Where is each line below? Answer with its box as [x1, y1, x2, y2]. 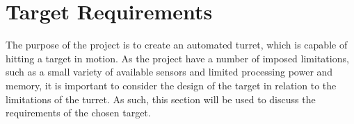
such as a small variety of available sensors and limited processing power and [6, 64, 333, 79]
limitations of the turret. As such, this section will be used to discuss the [6, 91, 316, 106]
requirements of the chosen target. [6, 105, 151, 120]
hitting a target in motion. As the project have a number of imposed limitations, [6, 51, 349, 65]
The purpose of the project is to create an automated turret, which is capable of [6, 37, 348, 52]
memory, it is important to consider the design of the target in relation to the [6, 78, 337, 92]
